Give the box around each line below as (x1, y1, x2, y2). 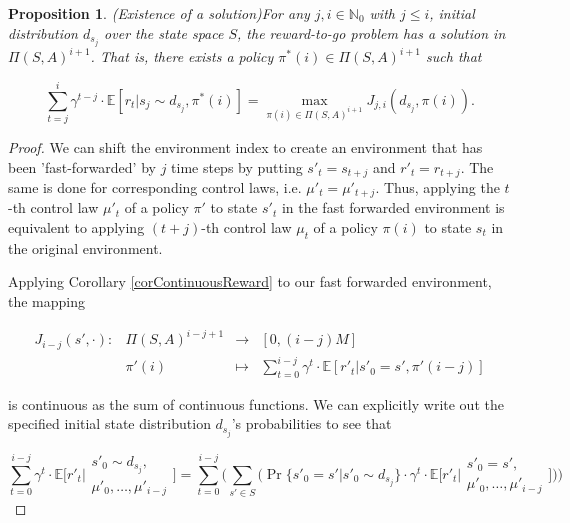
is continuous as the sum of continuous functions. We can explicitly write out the (8, 393, 504, 414)
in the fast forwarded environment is (281, 197, 505, 218)
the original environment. (8, 237, 163, 258)
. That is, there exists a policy (90, 46, 274, 67)
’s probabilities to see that (231, 413, 392, 434)
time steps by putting (171, 156, 303, 177)
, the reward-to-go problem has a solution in (237, 22, 506, 43)
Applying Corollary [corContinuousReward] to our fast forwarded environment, (8, 271, 492, 292)
